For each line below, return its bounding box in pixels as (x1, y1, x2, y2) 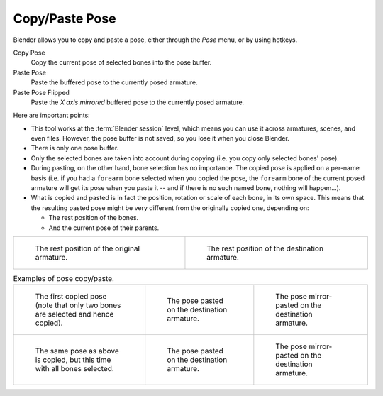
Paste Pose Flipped (13, 88, 70, 97)
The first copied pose (35, 292, 107, 302)
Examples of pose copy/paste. (13, 274, 115, 284)
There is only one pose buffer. (30, 144, 119, 153)
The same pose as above (35, 346, 120, 356)
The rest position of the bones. (48, 214, 139, 222)
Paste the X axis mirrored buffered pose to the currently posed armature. (30, 98, 245, 106)
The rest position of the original (35, 243, 140, 253)
